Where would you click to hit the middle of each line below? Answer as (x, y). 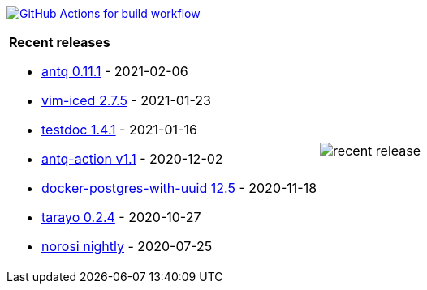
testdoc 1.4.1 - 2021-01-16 (119, 130)
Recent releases (60, 42)
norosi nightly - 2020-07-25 (127, 246)
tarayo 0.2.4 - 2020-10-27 (121, 217)
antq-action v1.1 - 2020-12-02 (132, 159)
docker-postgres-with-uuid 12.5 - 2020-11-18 (179, 188)
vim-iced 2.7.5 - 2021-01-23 (126, 100)
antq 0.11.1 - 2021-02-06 (115, 71)
